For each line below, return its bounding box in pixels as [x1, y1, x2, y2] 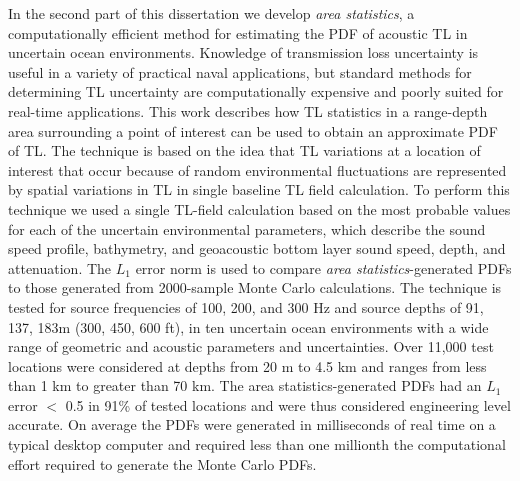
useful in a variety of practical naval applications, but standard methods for [8, 61, 472, 82]
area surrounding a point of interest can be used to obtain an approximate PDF [8, 120, 498, 141]
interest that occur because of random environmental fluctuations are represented [8, 159, 507, 180]
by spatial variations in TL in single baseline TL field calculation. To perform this [8, 179, 510, 200]
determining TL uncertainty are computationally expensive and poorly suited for [8, 81, 504, 102]
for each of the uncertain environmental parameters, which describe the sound [8, 218, 486, 239]
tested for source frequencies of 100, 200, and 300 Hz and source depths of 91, [8, 296, 484, 317]
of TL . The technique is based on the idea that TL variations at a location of [8, 140, 481, 161]
